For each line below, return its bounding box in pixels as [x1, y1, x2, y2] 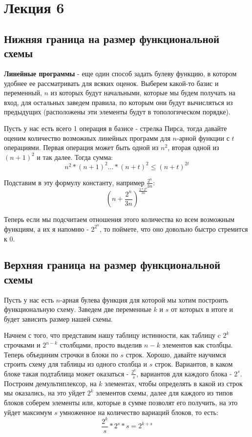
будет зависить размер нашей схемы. [4, 313, 113, 324]
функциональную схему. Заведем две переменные [4, 304, 151, 314]
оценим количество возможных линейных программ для [4, 132, 170, 143]
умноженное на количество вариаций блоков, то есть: [60, 407, 218, 417]
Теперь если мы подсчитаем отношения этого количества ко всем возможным [4, 214, 235, 224]
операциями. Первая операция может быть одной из [4, 142, 159, 153]
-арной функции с [176, 132, 230, 143]
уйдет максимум [4, 407, 52, 417]
